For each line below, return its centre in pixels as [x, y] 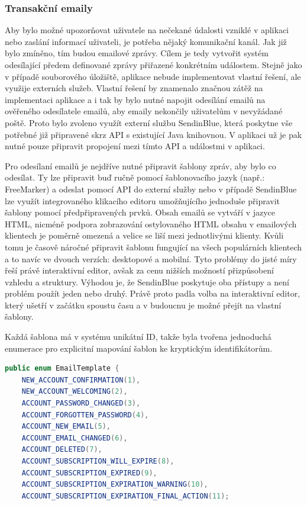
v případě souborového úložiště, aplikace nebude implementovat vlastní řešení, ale [153, 76]
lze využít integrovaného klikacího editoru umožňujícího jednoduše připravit [143, 200]
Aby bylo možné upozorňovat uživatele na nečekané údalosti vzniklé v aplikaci [147, 30]
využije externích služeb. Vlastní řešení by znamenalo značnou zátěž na [134, 88]
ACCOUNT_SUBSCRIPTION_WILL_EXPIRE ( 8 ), [98, 461]
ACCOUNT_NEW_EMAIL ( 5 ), [66, 427]
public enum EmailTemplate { [62, 369]
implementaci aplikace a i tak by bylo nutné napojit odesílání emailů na [135, 99]
